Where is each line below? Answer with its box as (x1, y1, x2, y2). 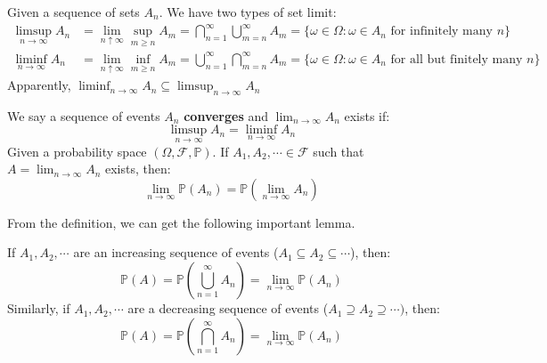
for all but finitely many (390, 52, 523, 66)
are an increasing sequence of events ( (73, 243, 279, 262)
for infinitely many (390, 25, 493, 38)
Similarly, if (7, 299, 70, 318)
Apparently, (7, 76, 71, 94)
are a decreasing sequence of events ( (127, 299, 329, 318)
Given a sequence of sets (7, 3, 140, 20)
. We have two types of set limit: (159, 3, 337, 20)
